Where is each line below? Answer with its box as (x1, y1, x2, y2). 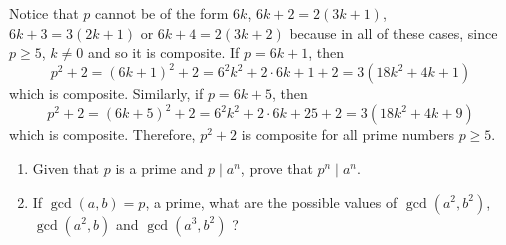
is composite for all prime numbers (241, 124, 454, 145)
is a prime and (115, 157, 204, 178)
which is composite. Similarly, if (9, 83, 204, 104)
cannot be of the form (94, 3, 229, 23)
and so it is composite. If (87, 42, 240, 63)
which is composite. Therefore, (9, 124, 196, 145)
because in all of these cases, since (289, 22, 498, 43)
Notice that (9, 3, 79, 23)
